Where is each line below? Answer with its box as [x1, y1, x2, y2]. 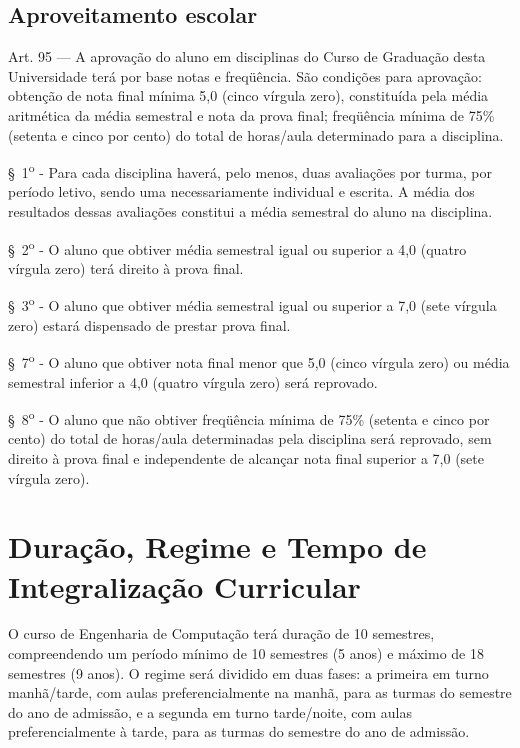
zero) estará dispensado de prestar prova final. [8, 314, 291, 335]
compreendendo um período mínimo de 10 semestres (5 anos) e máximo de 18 [8, 643, 484, 664]
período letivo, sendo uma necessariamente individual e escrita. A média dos [8, 181, 475, 202]
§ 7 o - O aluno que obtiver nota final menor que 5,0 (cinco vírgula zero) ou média [8, 349, 510, 372]
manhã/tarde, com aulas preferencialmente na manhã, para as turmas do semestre [8, 682, 512, 703]
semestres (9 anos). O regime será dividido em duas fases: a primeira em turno [8, 662, 489, 683]
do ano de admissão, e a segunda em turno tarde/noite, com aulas [8, 701, 413, 722]
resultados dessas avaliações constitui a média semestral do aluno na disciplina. [8, 201, 493, 222]
